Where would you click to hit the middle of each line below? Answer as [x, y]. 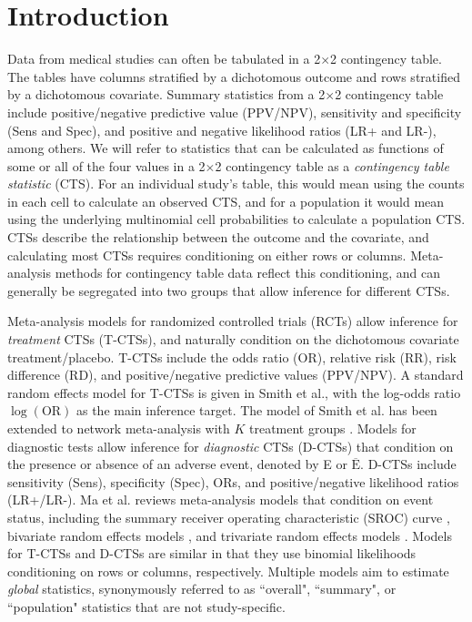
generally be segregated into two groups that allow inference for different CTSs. [229, 290]
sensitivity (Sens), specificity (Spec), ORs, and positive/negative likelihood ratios [233, 481]
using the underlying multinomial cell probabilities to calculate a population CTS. [236, 219]
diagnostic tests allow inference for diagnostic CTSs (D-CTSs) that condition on [231, 446]
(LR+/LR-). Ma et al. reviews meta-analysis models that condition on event [221, 500]
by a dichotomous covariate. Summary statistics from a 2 [166, 94]
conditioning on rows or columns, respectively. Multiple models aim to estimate [228, 571]
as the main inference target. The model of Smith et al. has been [256, 410]
